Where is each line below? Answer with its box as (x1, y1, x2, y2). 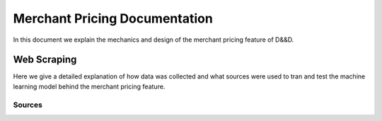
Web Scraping (13, 54, 77, 66)
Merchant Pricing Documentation (13, 11, 214, 26)
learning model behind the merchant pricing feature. (13, 82, 166, 91)
